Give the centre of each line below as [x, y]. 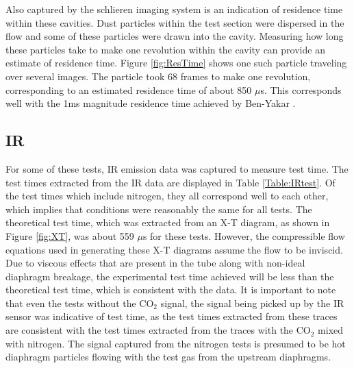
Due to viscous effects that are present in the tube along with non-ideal [155, 263]
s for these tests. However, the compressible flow [244, 235]
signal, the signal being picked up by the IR [252, 303]
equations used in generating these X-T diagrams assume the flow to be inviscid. [174, 249]
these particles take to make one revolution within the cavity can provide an [165, 49]
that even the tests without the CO [80, 303]
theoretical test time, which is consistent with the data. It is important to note [171, 290]
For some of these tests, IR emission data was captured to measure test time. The [177, 168]
